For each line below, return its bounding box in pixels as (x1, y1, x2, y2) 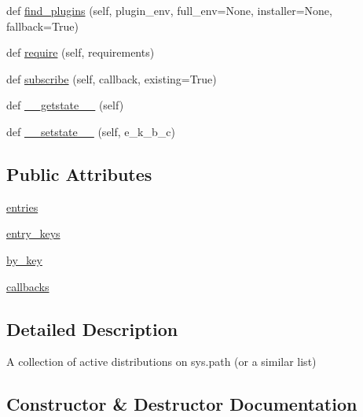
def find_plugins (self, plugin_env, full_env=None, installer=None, (6, 2, 332, 18)
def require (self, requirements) (6, 44, 155, 61)
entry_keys (6, 225, 60, 242)
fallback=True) (6, 17, 79, 34)
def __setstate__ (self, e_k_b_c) (6, 123, 175, 139)
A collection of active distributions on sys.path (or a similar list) (6, 353, 317, 370)
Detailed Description (6, 316, 178, 341)
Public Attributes (6, 161, 152, 186)
